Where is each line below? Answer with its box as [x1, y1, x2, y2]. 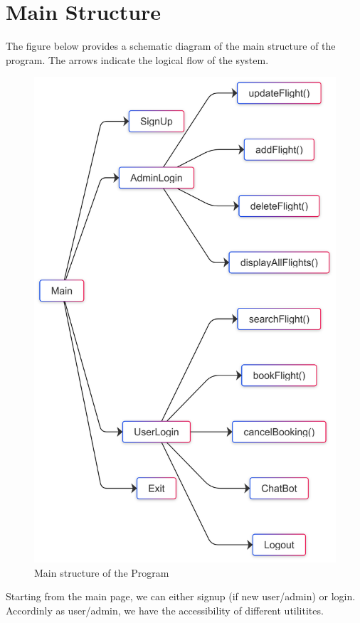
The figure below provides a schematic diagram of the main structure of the [6, 38, 336, 53]
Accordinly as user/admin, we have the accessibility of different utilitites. [6, 602, 324, 617]
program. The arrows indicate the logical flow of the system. [6, 52, 269, 67]
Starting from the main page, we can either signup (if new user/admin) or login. [6, 589, 356, 604]
